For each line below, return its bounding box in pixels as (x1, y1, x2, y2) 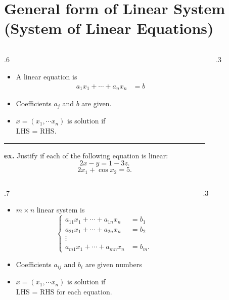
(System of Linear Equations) (4, 18, 214, 38)
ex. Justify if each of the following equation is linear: (4, 150, 168, 160)
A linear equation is (16, 71, 77, 81)
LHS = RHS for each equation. (16, 286, 112, 296)
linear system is (36, 204, 85, 215)
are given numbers (85, 259, 142, 269)
